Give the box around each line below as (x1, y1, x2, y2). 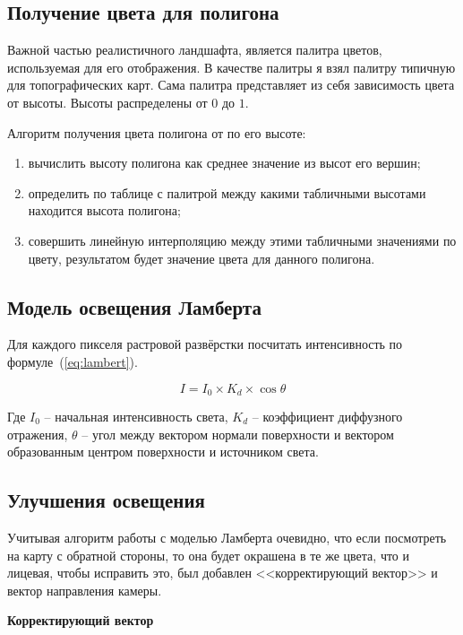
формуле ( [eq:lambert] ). (7, 352, 138, 370)
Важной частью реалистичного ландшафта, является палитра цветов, (7, 40, 382, 59)
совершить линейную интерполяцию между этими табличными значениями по (28, 231, 457, 249)
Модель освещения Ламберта (7, 292, 262, 320)
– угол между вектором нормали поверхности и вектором (81, 424, 394, 443)
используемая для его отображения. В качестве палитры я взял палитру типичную (7, 57, 456, 76)
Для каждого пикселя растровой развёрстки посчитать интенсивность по (7, 335, 403, 353)
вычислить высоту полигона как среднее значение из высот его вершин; (28, 153, 421, 172)
